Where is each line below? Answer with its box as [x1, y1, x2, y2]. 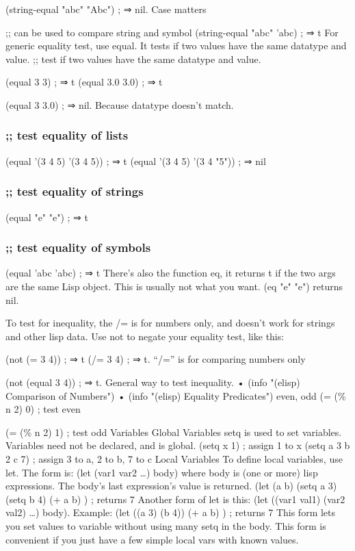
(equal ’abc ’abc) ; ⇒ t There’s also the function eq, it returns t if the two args [5, 266, 336, 280]
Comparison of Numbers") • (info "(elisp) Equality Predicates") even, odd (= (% [5, 388, 346, 402]
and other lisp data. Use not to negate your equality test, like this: [5, 329, 285, 343]
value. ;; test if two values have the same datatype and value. [5, 51, 261, 66]
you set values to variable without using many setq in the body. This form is [5, 518, 326, 533]
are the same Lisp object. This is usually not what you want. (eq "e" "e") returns [5, 279, 343, 293]
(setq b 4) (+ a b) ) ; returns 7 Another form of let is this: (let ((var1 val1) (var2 [5, 491, 345, 506]
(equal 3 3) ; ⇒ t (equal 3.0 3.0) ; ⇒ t [5, 75, 163, 89]
